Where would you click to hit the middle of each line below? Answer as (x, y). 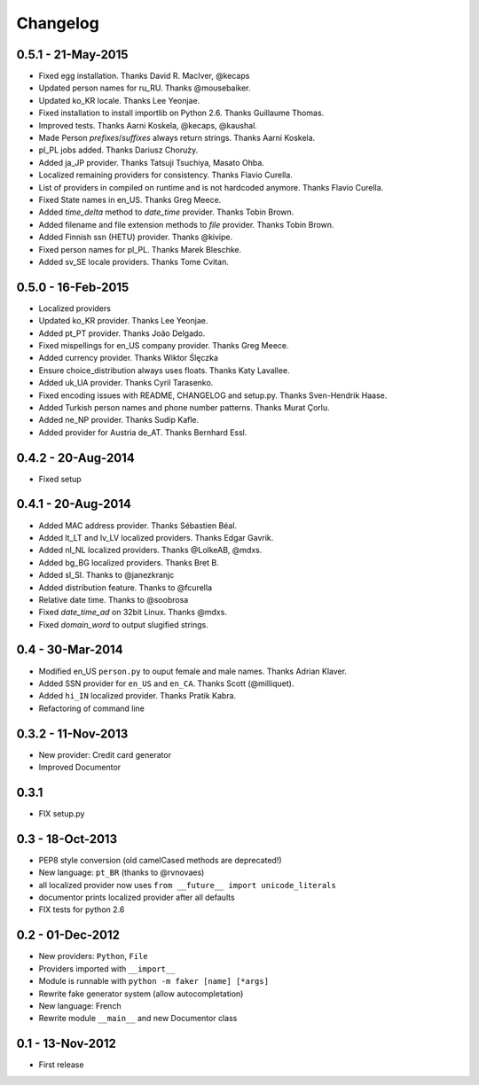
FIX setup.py (62, 813)
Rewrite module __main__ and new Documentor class (138, 1019)
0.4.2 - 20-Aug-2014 (75, 458)
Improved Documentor (80, 768)
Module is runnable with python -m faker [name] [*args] (154, 981)
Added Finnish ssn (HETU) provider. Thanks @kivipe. (136, 237)
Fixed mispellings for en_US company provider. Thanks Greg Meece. (164, 345)
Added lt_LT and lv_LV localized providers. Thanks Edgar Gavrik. (156, 537)
